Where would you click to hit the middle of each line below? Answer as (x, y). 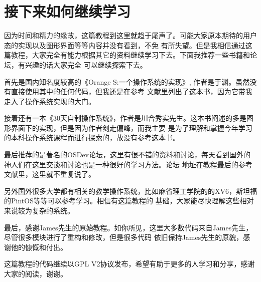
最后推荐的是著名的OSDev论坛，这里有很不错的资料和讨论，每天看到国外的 (127, 155)
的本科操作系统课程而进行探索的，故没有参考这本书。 (92, 137)
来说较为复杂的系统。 (39, 211)
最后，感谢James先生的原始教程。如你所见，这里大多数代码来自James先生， (128, 227)
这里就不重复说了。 (63, 174)
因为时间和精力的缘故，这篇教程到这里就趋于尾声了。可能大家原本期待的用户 (130, 35)
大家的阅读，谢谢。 (36, 273)
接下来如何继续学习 (68, 11)
